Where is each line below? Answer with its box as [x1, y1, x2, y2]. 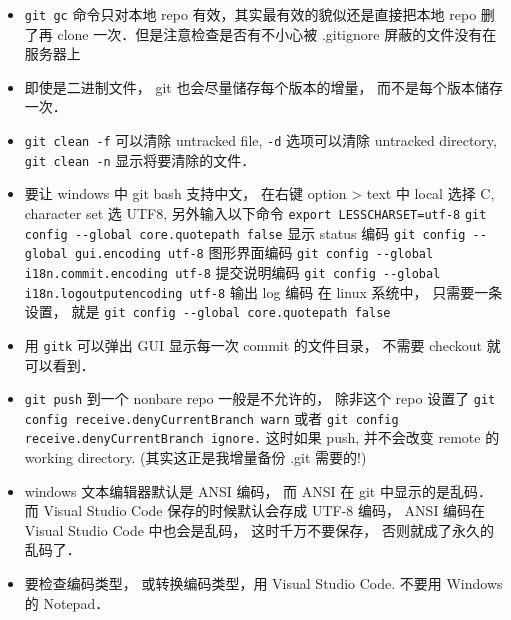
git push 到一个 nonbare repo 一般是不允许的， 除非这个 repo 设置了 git [24, 388, 496, 409]
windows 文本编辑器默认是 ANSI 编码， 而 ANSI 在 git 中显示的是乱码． [24, 480, 492, 501]
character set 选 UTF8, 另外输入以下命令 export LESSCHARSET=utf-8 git [24, 202, 487, 223]
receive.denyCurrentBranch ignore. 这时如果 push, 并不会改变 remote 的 [24, 427, 500, 448]
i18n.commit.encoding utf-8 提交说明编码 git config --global [24, 261, 441, 282]
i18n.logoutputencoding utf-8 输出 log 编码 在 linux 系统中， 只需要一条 [24, 281, 503, 302]
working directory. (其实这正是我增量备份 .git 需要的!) [24, 447, 367, 468]
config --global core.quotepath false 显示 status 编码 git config [24, 222, 466, 243]
